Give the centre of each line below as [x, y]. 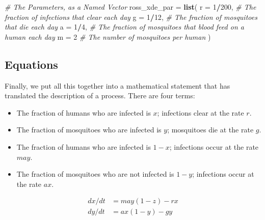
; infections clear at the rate [201, 112]
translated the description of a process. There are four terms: [100, 95]
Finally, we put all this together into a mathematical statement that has [117, 85]
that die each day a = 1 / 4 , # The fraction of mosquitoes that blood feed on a [124, 27]
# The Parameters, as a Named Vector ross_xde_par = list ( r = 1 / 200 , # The [130, 7]
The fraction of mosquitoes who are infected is [89, 130]
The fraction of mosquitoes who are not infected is [95, 174]
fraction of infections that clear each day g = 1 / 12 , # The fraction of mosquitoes [131, 17]
